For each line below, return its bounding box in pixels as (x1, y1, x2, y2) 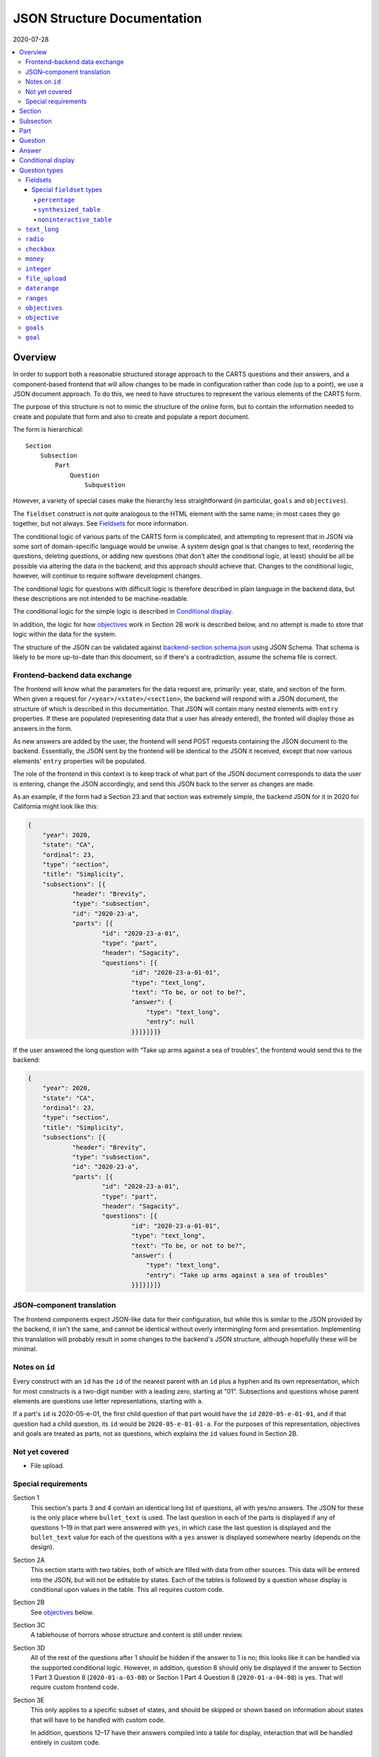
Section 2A (13, 1555, 45, 1564)
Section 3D (13, 1643, 46, 1652)
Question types (19, 166, 63, 174)
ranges (25, 294, 48, 302)
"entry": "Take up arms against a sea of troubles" (146, 1271, 328, 1279)
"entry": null (146, 1018, 194, 1026)
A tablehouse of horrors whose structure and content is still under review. (30, 1630, 244, 1639)
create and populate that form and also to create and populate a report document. (13, 412, 250, 421)
